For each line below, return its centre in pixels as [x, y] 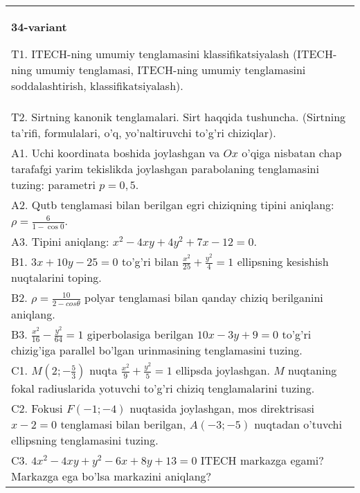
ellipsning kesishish [283, 261]
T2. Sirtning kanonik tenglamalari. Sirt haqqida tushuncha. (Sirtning [179, 117]
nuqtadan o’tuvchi [298, 424]
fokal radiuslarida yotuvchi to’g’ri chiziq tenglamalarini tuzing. [163, 388]
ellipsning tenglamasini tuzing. [85, 440]
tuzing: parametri [53, 185]
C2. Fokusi [37, 409]
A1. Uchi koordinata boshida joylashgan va [116, 153]
